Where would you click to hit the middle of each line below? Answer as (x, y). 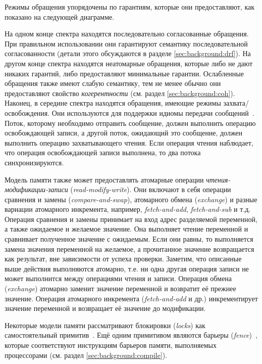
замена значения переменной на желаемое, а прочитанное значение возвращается (129, 248)
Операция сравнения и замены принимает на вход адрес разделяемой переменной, (131, 219)
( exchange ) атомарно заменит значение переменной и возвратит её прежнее (120, 288)
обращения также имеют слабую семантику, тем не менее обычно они (113, 83)
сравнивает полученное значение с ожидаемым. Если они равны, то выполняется (129, 239)
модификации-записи (36, 189)
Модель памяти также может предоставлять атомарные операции (104, 179)
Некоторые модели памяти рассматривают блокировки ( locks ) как (105, 325)
